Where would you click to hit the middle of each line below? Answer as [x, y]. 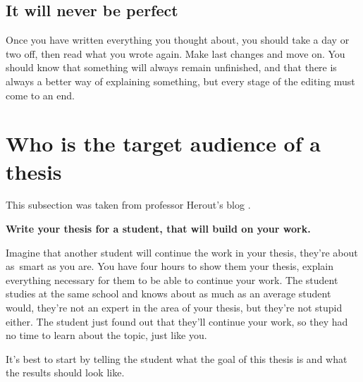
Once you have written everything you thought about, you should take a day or [178, 40]
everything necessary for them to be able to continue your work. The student [172, 279]
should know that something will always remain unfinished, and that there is [171, 67]
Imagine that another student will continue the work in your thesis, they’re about [182, 252]
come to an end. [40, 95]
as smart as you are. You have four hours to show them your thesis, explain [170, 266]
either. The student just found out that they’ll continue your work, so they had [177, 321]
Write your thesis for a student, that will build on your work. [158, 229]
